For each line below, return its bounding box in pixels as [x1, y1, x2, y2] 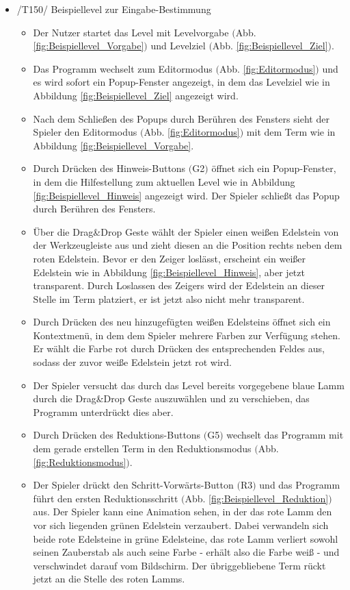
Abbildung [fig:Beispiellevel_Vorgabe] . [33, 138, 194, 152]
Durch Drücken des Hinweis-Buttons [33, 161, 186, 175]
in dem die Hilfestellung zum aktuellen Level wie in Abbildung [33, 174, 295, 188]
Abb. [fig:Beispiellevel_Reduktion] [185, 491, 329, 505]
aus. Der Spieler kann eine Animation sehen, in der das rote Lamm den [33, 504, 332, 519]
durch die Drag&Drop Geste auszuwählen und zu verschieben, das [33, 391, 310, 406]
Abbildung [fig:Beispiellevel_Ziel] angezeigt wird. [33, 88, 239, 102]
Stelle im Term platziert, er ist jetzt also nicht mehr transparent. [33, 291, 305, 306]
